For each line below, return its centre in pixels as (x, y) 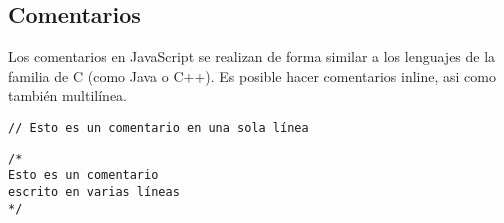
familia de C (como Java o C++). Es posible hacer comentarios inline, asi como (252, 75)
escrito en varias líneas (94, 191)
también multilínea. (68, 95)
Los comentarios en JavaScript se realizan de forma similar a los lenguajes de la (252, 56)
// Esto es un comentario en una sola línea (158, 127)
